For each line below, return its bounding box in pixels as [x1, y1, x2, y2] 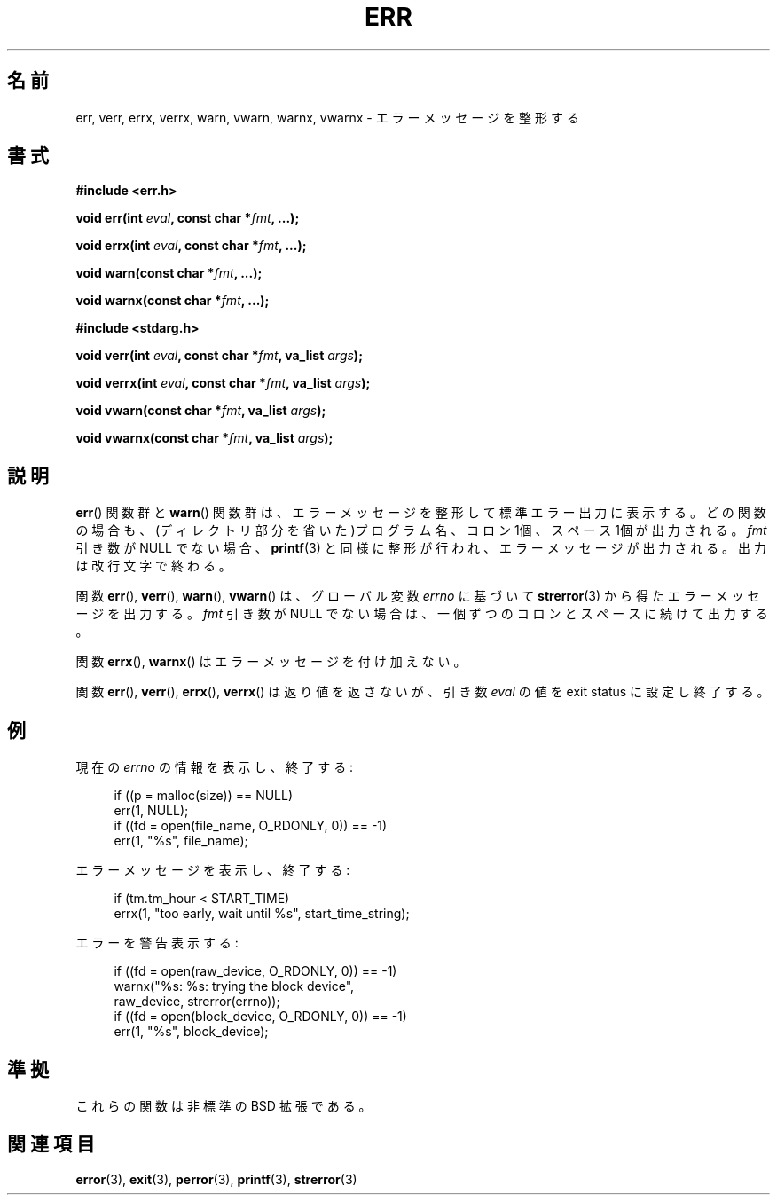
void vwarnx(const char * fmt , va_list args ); [75, 430, 334, 446]
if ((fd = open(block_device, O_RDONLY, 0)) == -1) [114, 1009, 407, 1025]
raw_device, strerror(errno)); [114, 994, 280, 1010]
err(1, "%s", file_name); [114, 833, 248, 849]
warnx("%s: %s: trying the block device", [114, 978, 355, 994]
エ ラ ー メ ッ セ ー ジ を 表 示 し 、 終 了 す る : [75, 862, 350, 878]
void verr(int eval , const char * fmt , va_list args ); [75, 348, 363, 364]
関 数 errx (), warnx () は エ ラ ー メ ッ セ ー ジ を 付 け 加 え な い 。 [75, 654, 467, 670]
